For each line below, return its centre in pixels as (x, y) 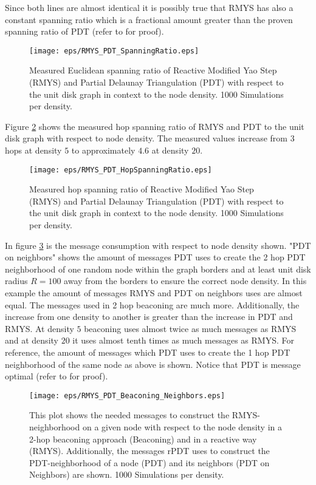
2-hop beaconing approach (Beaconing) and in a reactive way (143, 439)
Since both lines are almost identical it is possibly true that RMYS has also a (149, 7)
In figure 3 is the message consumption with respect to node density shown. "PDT (158, 245)
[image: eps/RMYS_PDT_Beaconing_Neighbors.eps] (127, 395)
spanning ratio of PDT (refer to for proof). (84, 31)
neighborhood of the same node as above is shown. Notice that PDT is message (153, 364)
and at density (32, 340)
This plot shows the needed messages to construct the (129, 415)
